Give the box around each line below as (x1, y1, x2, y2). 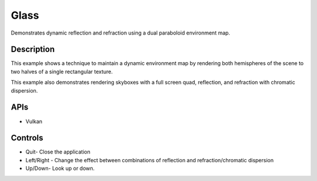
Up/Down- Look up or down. (25, 165, 95, 172)
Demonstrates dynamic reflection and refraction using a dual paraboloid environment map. (11, 29, 230, 36)
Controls (11, 133, 43, 143)
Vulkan (25, 118, 43, 125)
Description (11, 45, 55, 54)
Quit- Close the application (25, 148, 90, 155)
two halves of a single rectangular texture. (11, 68, 113, 75)
